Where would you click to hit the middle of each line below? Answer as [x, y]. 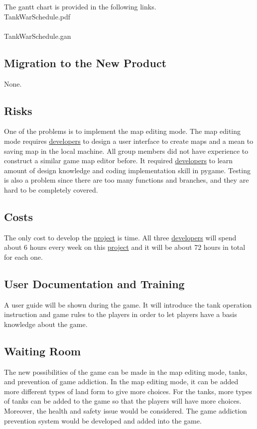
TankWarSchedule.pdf [37, 16]
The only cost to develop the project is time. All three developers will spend [120, 237]
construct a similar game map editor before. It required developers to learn [119, 161]
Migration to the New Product [85, 62]
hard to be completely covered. [51, 189]
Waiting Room [43, 351]
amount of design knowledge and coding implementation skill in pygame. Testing [127, 170]
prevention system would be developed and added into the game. [103, 420]
